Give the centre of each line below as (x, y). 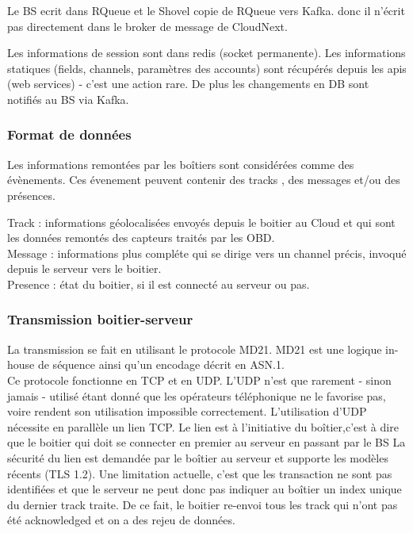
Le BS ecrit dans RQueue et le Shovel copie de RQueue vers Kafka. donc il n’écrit (206, 10)
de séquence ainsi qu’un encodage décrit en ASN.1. (161, 364)
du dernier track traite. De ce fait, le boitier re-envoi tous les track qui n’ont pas (203, 504)
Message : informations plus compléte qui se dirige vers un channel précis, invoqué (207, 253)
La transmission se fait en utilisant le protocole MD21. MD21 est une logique (195, 349)
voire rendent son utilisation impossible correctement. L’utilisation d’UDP (187, 411)
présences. (31, 195)
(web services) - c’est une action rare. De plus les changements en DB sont (188, 84)
